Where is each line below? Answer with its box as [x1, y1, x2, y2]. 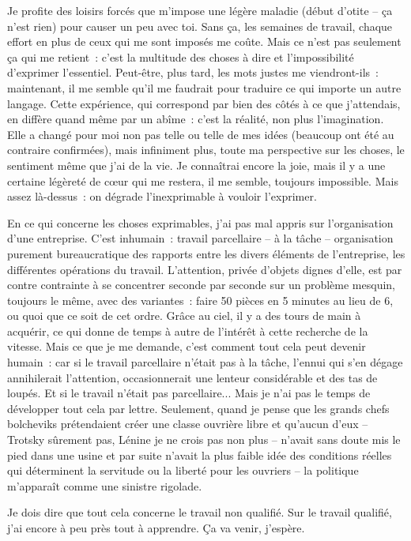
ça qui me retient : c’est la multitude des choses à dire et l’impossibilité [7, 48, 354, 65]
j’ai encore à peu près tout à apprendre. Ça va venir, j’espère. [7, 520, 305, 535]
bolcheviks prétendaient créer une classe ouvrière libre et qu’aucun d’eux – [7, 415, 368, 432]
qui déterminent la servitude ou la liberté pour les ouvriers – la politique [7, 462, 359, 479]
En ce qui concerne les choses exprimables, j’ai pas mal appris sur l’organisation [7, 214, 394, 231]
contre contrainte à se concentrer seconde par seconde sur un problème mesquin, [7, 276, 395, 293]
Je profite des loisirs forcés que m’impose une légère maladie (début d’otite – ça [7, 2, 393, 18]
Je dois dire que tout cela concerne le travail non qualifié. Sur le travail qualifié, [7, 504, 392, 520]
